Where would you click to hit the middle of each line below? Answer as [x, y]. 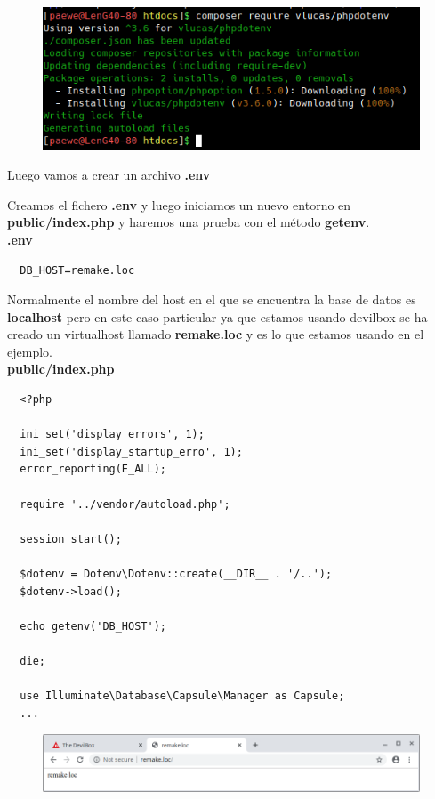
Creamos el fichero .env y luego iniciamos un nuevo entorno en [179, 204]
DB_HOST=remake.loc [77, 270]
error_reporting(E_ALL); [93, 469]
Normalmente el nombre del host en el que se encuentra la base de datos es [212, 299]
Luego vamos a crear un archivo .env [109, 175]
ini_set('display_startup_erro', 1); [131, 452]
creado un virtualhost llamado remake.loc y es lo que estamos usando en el [216, 334]
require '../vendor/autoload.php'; [125, 504]
